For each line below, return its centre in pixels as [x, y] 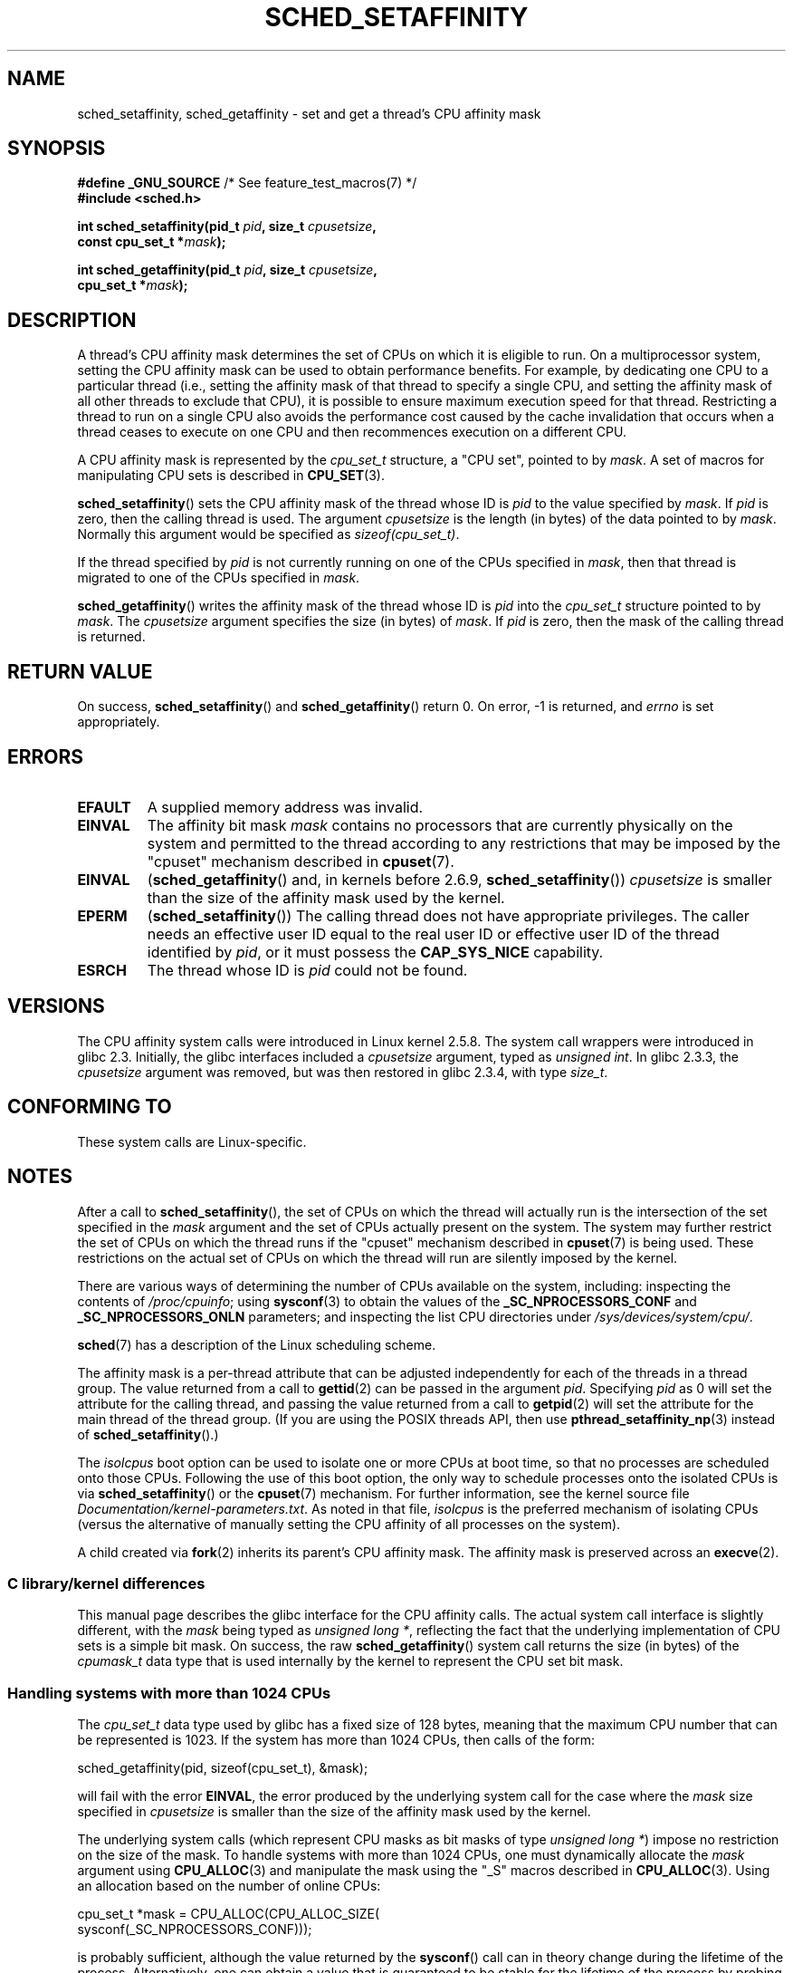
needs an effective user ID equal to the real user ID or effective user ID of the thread [433, 934]
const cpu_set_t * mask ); [152, 242]
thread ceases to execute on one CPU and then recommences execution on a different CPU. [352, 432]
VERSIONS [56, 1006]
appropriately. [119, 722]
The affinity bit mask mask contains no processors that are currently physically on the [440, 825]
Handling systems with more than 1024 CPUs [169, 1693]
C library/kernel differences [106, 1583]
